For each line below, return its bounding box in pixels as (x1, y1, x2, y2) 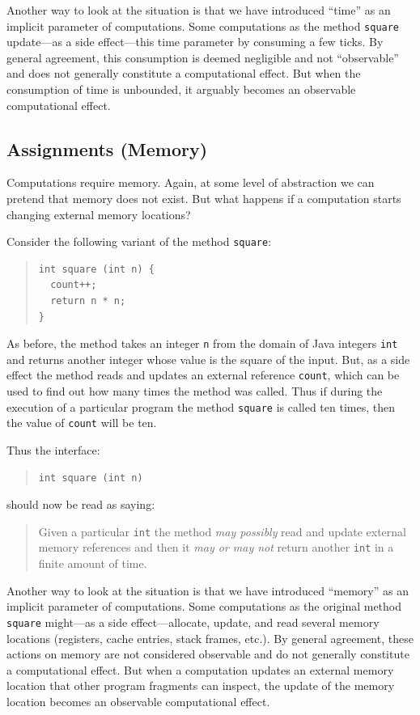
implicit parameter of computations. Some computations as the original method (6, 598, 402, 615)
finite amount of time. (38, 555, 147, 572)
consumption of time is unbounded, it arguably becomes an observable (6, 81, 356, 98)
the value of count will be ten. (6, 414, 157, 431)
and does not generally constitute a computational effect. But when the (6, 65, 361, 82)
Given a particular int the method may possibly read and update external (38, 522, 406, 539)
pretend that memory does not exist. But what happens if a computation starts (6, 190, 401, 207)
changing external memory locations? (6, 205, 191, 222)
